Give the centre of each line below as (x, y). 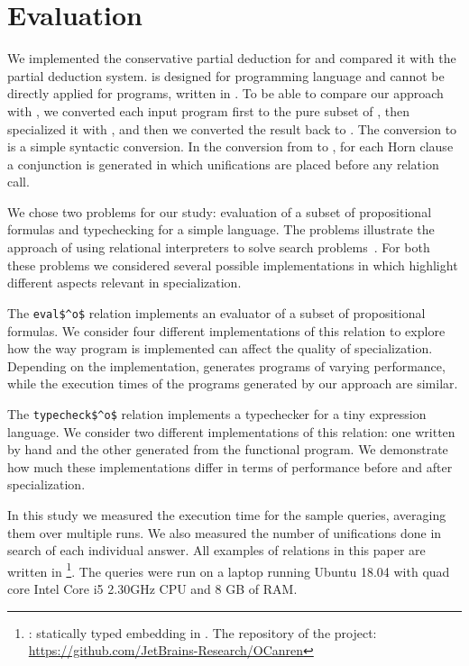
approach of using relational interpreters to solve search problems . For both (219, 247)
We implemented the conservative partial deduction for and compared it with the (232, 58)
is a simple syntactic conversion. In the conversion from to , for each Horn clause (230, 146)
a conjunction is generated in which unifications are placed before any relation (223, 164)
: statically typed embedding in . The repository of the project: (202, 632)
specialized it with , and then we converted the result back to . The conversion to (232, 128)
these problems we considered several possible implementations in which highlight (233, 265)
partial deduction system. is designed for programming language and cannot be (226, 75)
